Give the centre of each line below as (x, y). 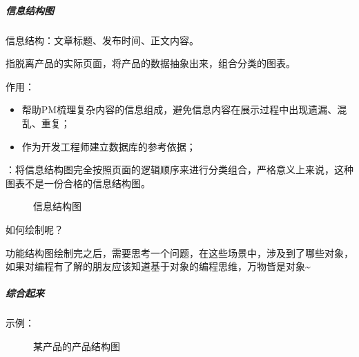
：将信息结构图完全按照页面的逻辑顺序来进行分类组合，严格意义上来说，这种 (179, 170)
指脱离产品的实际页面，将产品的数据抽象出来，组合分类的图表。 (151, 63)
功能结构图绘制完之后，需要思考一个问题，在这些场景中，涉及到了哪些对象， (179, 252)
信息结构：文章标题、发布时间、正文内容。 (102, 40)
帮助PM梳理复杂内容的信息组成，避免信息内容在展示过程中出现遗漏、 (179, 109)
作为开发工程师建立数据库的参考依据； (109, 146)
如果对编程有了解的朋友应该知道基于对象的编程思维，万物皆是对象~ (158, 266)
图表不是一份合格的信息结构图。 (78, 183)
